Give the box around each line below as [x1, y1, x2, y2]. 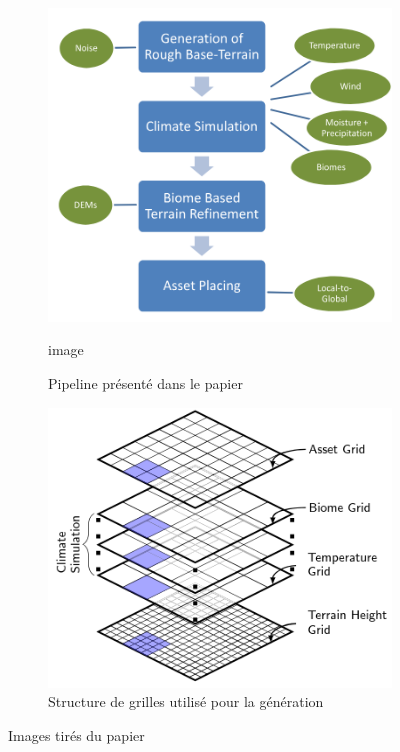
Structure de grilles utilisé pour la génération [48, 691, 324, 712]
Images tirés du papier [8, 724, 145, 745]
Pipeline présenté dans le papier [48, 372, 243, 393]
